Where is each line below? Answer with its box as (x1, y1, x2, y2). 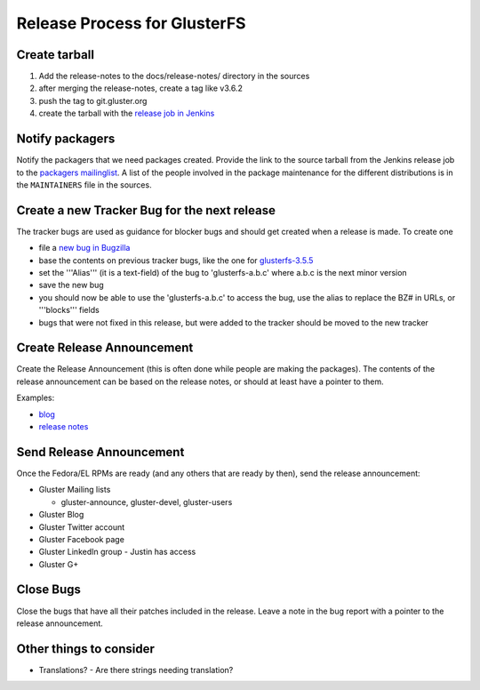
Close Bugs (16, 582, 82, 598)
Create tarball (16, 47, 95, 62)
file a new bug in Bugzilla (38, 243, 131, 253)
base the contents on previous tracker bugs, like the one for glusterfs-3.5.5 (38, 254, 314, 266)
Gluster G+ (38, 558, 79, 569)
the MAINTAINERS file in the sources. (16, 179, 152, 190)
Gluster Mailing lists (38, 485, 111, 495)
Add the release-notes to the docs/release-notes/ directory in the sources (38, 71, 310, 82)
